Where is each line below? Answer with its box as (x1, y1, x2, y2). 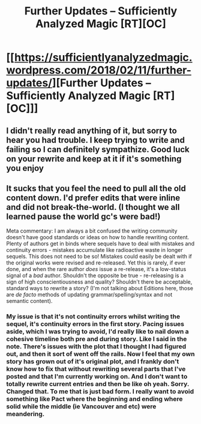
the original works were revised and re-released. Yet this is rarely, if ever (6, 259, 186, 266)
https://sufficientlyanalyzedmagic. (14, 51, 193, 64)
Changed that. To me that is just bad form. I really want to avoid (6, 387, 194, 396)
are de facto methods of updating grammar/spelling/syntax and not (6, 291, 173, 298)
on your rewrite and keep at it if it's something (6, 154, 182, 164)
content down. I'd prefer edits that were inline (6, 193, 181, 203)
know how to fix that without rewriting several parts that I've (6, 365, 186, 373)
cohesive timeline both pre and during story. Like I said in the (6, 335, 187, 343)
